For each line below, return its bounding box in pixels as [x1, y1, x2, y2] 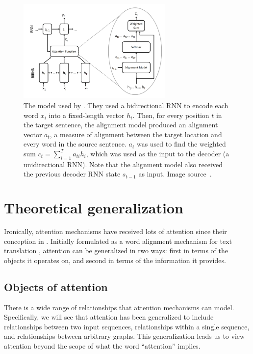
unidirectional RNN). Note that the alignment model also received [24, 159, 223, 169]
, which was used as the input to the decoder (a [86, 148, 229, 158]
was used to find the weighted [136, 139, 226, 149]
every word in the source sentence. [24, 139, 126, 149]
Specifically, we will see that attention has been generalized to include [4, 312, 214, 322]
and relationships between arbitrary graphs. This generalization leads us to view [4, 331, 245, 341]
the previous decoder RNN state [24, 169, 121, 179]
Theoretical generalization [4, 198, 183, 218]
